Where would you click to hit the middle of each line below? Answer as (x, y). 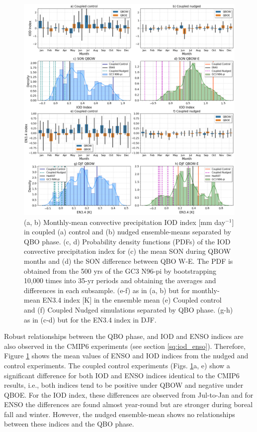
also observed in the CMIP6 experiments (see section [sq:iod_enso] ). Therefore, (125, 346)
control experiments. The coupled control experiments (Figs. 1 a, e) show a (117, 365)
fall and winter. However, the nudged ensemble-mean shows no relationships (120, 414)
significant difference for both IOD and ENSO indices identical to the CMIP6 (122, 375)
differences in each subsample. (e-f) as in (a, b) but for (107, 290)
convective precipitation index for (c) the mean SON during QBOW (128, 251)
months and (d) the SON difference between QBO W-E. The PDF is (128, 261)
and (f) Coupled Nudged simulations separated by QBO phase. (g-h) (128, 309)
